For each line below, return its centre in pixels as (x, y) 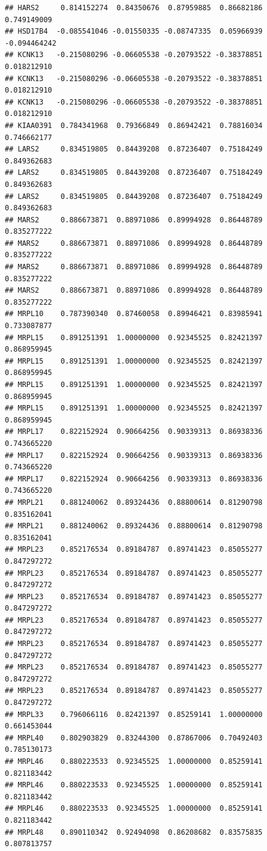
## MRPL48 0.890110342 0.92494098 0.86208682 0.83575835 (134, 832)
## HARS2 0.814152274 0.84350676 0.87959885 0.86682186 (134, 8)
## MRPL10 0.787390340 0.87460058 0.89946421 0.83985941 (134, 314)
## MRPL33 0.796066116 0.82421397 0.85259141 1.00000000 (134, 714)
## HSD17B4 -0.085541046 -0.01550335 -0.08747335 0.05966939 (134, 32)
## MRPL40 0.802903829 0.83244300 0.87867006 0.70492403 (134, 738)
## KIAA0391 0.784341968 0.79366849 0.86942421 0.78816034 (134, 125)
